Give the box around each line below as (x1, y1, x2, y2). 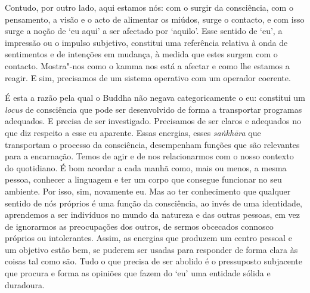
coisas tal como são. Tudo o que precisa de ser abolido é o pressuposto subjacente (5, 255, 302, 267)
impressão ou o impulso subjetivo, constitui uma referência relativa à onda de (5, 36, 288, 48)
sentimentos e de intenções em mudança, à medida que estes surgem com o (5, 48, 278, 60)
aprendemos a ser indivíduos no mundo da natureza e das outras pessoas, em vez (5, 208, 300, 221)
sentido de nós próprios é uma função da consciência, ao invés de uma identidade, (5, 196, 302, 209)
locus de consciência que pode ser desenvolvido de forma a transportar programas (5, 103, 302, 115)
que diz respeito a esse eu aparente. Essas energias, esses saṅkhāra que (5, 126, 261, 138)
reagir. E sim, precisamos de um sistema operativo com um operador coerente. (5, 71, 291, 84)
